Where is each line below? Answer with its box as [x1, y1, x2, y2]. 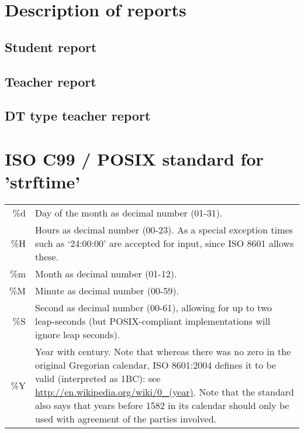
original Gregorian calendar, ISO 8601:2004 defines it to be [35, 358, 276, 372]
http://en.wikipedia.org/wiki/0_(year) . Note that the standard [35, 385, 294, 399]
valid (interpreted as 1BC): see [35, 372, 161, 386]
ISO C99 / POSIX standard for [5, 146, 264, 170]
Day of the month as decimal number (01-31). [35, 206, 223, 220]
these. [35, 250, 59, 264]
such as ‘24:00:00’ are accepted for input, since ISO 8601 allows [35, 236, 294, 250]
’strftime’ [5, 170, 81, 194]
